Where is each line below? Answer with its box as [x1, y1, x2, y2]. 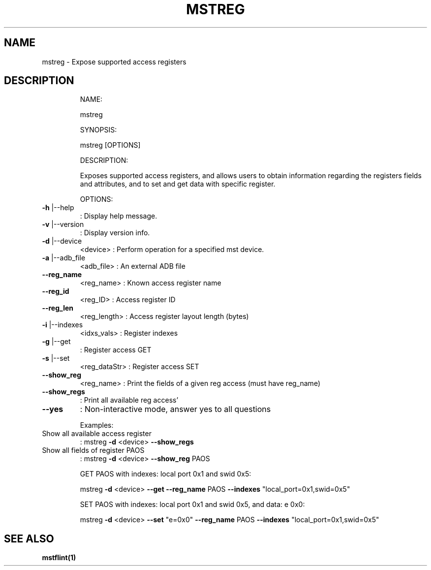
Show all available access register [42, 429, 152, 438]
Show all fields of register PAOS [42, 446, 145, 455]
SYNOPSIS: [80, 126, 117, 134]
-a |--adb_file [42, 253, 86, 262]
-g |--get [42, 337, 71, 346]
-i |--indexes [42, 320, 83, 329]
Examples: [80, 421, 114, 430]
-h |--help [42, 203, 74, 212]
